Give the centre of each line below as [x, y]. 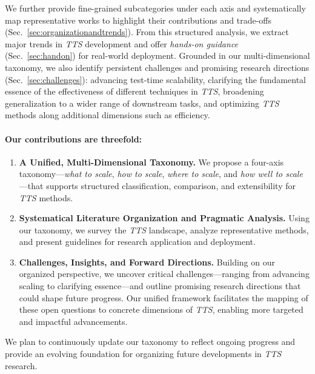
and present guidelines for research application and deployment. [137, 242]
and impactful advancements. [73, 321]
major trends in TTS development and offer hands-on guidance [122, 43]
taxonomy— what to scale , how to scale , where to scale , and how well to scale [161, 174]
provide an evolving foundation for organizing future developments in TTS [143, 354]
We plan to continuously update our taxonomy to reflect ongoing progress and [150, 342]
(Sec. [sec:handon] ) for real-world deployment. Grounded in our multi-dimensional [157, 55]
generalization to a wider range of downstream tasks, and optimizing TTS [142, 103]
